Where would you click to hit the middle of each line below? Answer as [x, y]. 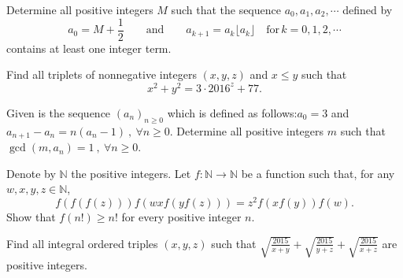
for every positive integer [181, 217]
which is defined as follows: [232, 112]
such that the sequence [226, 9]
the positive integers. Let [131, 173]
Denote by [31, 173]
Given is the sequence [59, 112]
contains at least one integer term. [89, 48]
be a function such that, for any [318, 173]
